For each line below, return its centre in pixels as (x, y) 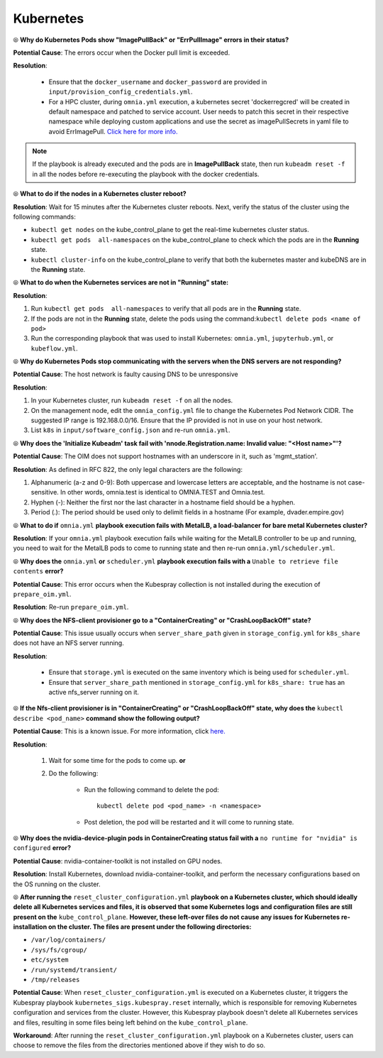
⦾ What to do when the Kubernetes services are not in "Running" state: (121, 282)
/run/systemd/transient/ (74, 970)
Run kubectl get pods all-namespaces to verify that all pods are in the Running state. (166, 309)
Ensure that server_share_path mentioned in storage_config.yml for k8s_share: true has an (197, 682)
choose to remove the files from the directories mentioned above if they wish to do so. (139, 1045)
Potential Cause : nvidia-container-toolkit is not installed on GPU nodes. (118, 861)
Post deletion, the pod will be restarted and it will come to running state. (189, 822)
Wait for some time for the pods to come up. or (117, 760)
